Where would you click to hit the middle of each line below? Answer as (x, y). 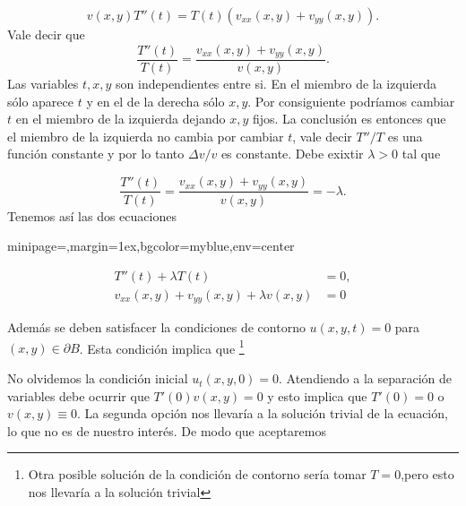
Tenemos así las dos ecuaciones (92, 215)
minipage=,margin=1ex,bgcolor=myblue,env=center (151, 246)
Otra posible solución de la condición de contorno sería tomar (197, 474)
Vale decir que (46, 34)
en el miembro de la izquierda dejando (121, 119)
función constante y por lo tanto (96, 154)
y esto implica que (317, 395)
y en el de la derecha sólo (155, 101)
